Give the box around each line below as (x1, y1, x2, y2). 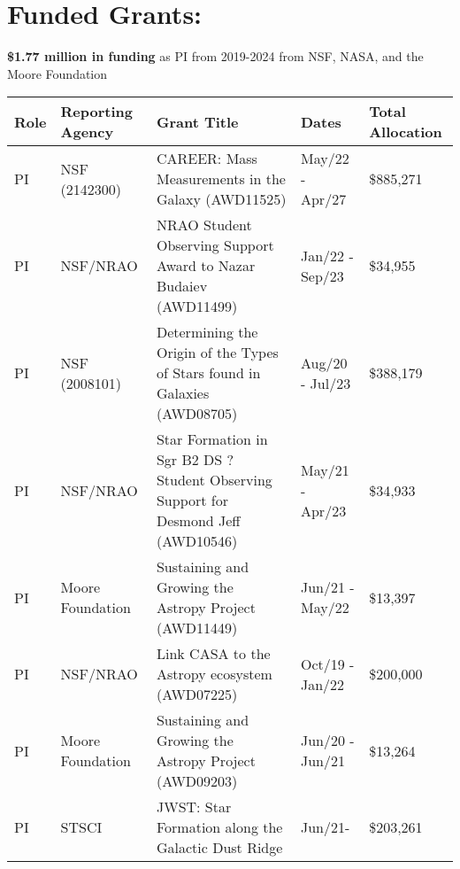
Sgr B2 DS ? (156, 449, 234, 470)
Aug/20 (300, 352, 348, 373)
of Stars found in (156, 362, 261, 384)
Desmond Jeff (156, 510, 241, 531)
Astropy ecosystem (156, 663, 272, 685)
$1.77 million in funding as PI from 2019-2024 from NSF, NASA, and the (7, 47, 424, 66)
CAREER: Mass (156, 148, 257, 169)
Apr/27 (300, 189, 347, 210)
